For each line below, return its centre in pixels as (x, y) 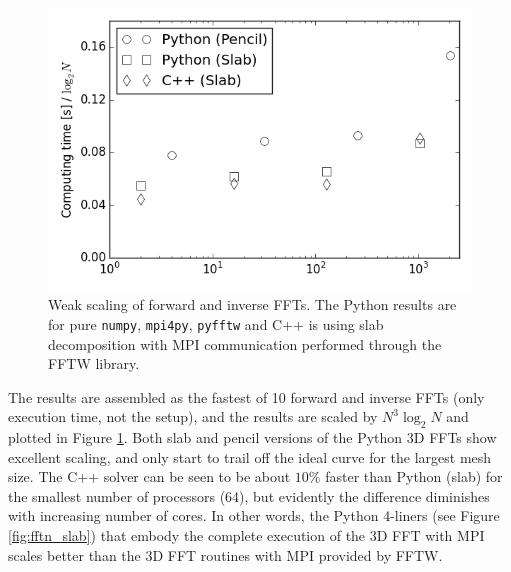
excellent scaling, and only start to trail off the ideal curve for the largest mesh (250, 456)
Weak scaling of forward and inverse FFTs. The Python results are (252, 304)
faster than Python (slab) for (414, 476)
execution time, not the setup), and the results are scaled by (193, 416)
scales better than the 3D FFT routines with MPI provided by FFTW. (225, 554)
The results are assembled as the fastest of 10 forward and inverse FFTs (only (246, 396)
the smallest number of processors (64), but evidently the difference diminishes (249, 495)
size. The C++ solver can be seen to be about (149, 476)
